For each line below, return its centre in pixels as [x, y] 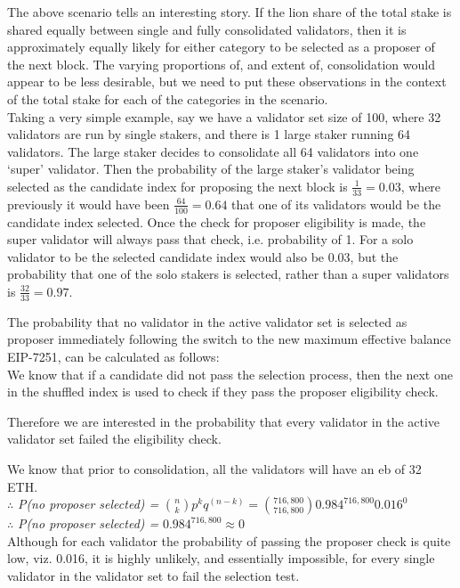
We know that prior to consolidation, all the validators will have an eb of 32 [214, 468]
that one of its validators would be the [336, 204]
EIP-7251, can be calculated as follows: [113, 356]
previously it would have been [89, 204]
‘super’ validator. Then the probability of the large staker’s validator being [211, 169]
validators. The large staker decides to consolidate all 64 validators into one [213, 151]
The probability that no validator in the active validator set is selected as [207, 321]
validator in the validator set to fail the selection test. [153, 575]
